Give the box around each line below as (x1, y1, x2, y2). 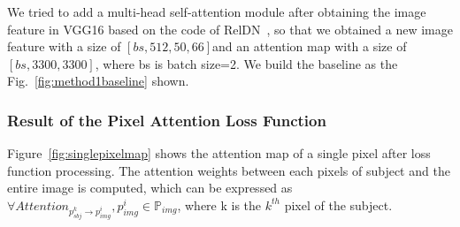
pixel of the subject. (284, 195, 393, 214)
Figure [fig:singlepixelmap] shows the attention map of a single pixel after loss (7, 144, 431, 163)
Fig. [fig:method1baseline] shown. (7, 72, 189, 90)
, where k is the (177, 195, 262, 214)
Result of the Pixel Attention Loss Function (7, 109, 326, 131)
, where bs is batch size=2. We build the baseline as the (95, 54, 398, 72)
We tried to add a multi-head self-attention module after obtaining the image (7, 3, 426, 20)
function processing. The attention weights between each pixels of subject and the (7, 161, 450, 179)
